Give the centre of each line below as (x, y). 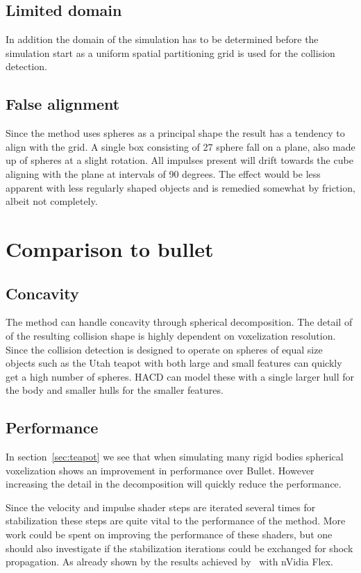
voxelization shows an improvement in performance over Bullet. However (160, 470)
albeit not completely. (52, 201)
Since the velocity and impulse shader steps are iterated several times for (161, 507)
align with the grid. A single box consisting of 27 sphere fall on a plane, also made (180, 146)
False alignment (63, 104)
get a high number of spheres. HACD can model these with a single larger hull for (180, 376)
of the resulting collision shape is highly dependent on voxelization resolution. (171, 335)
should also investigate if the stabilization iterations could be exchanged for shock (179, 548)
